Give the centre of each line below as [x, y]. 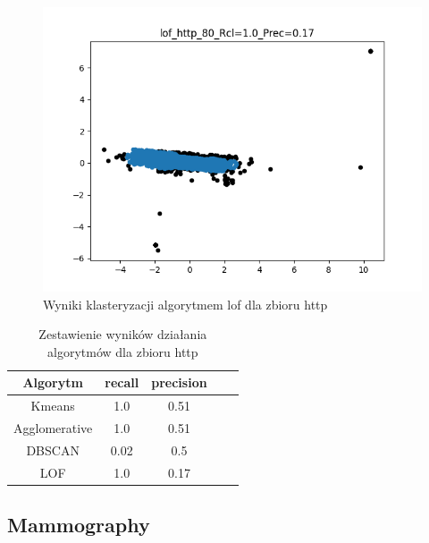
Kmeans [53, 406]
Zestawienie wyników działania [123, 334]
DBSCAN [53, 450]
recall [122, 382]
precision [179, 382]
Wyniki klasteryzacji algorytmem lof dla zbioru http [185, 304]
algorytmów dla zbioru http [123, 351]
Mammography [79, 525]
